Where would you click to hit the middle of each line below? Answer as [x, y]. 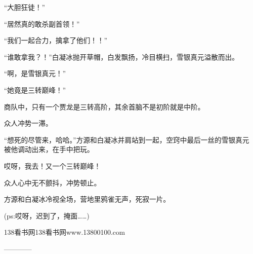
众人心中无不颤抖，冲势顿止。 [52, 182]
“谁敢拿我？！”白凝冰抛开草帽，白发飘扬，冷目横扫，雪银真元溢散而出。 [122, 56]
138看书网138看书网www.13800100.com [64, 232]
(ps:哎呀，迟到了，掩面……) [47, 215]
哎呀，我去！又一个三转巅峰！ [52, 165]
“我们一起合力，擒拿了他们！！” [56, 40]
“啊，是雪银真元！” [35, 73]
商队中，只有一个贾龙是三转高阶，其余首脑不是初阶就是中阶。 [104, 106]
